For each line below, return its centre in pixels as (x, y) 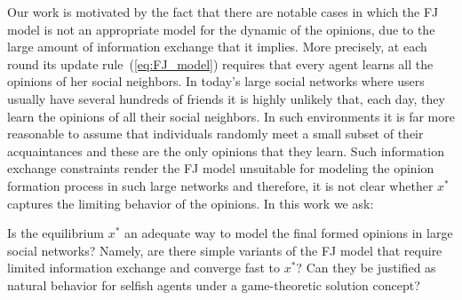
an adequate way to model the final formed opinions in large (289, 233)
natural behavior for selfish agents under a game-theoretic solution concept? (214, 284)
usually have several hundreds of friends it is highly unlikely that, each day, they (226, 98)
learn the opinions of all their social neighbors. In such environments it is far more (231, 116)
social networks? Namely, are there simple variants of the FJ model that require (225, 250)
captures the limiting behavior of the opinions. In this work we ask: (191, 203)
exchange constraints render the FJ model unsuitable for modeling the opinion (221, 168)
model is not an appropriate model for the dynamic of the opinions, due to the (221, 29)
